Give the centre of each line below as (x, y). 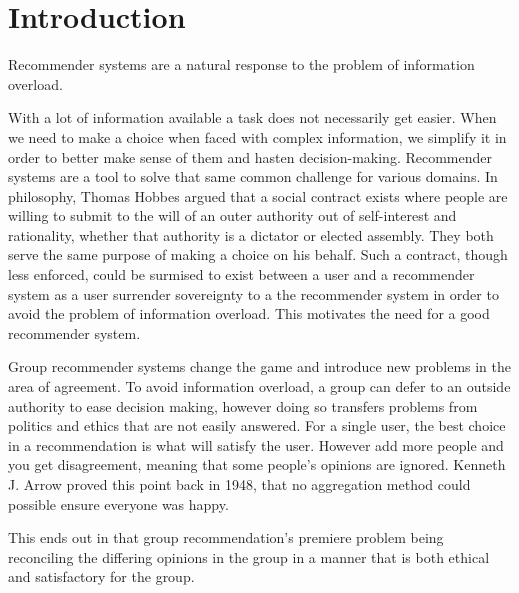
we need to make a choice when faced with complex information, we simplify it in (257, 136)
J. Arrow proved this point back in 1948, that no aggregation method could (239, 484)
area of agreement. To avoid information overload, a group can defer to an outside (259, 386)
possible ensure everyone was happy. (118, 503)
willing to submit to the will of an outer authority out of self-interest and (232, 215)
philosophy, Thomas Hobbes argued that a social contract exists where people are (258, 195)
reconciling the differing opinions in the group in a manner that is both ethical (249, 556)
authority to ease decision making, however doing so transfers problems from (243, 405)
